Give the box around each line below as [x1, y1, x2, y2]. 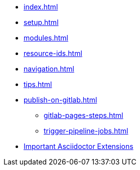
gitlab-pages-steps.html [44, 111, 123, 119]
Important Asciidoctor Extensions [24, 142, 133, 150]
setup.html [24, 18, 59, 26]
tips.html [24, 80, 52, 88]
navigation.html [24, 64, 74, 73]
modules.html [24, 33, 68, 42]
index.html [24, 2, 58, 11]
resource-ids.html [24, 49, 82, 57]
